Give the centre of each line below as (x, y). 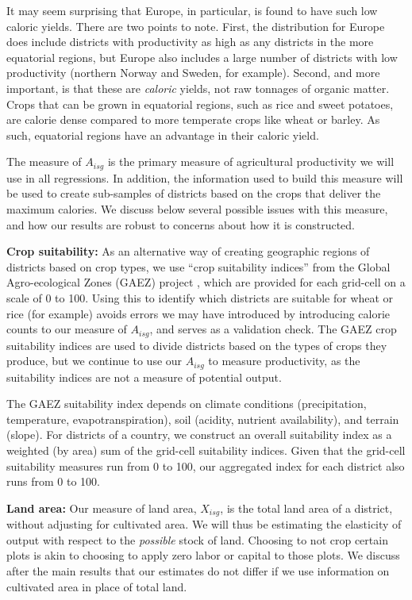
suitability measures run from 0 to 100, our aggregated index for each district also (206, 465)
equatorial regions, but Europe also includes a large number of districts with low (202, 57)
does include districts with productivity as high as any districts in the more (190, 42)
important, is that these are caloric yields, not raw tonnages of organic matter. (198, 88)
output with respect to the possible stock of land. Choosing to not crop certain (197, 539)
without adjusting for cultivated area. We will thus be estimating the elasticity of (204, 524)
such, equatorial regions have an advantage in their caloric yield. (163, 135)
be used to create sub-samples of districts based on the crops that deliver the (194, 193)
